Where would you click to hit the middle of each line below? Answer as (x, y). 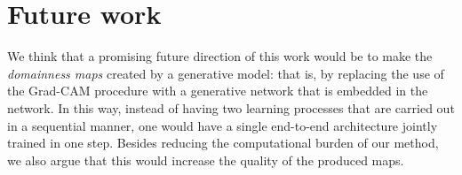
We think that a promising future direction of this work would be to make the (220, 56)
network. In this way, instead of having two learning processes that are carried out (231, 107)
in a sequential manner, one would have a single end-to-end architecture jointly (223, 125)
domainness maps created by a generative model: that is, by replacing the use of (226, 73)
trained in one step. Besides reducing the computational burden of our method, (223, 143)
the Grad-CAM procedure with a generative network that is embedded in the (218, 91)
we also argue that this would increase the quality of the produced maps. (206, 160)
